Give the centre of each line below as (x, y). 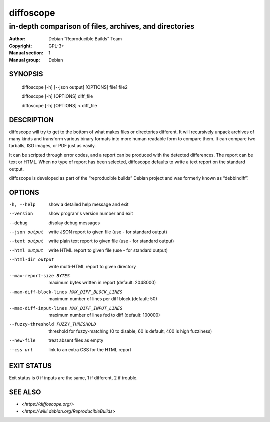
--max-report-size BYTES (39, 276)
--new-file (22, 341)
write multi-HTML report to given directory (92, 266)
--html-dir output (32, 260)
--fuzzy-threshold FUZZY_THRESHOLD (53, 324)
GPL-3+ (57, 46)
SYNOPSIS (26, 74)
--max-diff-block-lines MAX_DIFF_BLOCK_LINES (66, 292)
